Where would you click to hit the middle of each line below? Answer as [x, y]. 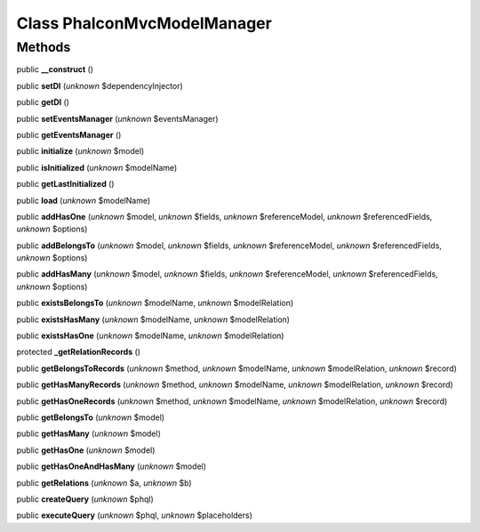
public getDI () [43, 102]
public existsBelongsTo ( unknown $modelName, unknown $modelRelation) [155, 303]
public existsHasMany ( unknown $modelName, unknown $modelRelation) [153, 319]
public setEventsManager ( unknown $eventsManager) [117, 118]
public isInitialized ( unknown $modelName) [97, 167]
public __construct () [55, 69]
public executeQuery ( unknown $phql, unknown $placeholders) [135, 515]
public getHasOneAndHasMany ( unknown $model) [112, 466]
